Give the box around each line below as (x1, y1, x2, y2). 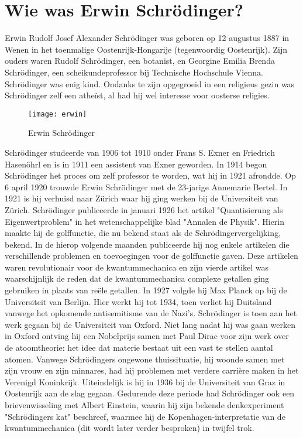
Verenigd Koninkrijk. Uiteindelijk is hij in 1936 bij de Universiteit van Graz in (5, 375, 285, 388)
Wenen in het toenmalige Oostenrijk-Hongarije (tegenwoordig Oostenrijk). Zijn (5, 43, 287, 55)
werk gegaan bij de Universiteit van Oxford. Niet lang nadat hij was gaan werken (5, 318, 295, 330)
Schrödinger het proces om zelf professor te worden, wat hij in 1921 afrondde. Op (5, 169, 296, 182)
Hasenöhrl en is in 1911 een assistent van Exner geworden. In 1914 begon (5, 158, 267, 170)
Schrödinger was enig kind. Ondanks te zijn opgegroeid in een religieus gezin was (5, 77, 295, 90)
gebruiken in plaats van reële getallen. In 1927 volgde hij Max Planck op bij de (5, 284, 287, 296)
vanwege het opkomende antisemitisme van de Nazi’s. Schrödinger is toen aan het (5, 307, 297, 319)
